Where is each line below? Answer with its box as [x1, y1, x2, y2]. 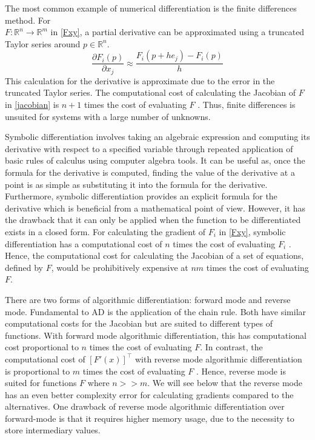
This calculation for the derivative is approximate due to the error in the [5, 74, 275, 87]
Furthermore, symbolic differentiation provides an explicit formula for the [5, 190, 277, 202]
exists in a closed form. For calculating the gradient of [5, 225, 206, 238]
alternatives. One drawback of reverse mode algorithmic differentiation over [5, 400, 285, 413]
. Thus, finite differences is [197, 98, 296, 111]
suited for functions [5, 376, 77, 389]
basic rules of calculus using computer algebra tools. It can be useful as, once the [5, 154, 305, 167]
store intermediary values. [5, 424, 101, 436]
